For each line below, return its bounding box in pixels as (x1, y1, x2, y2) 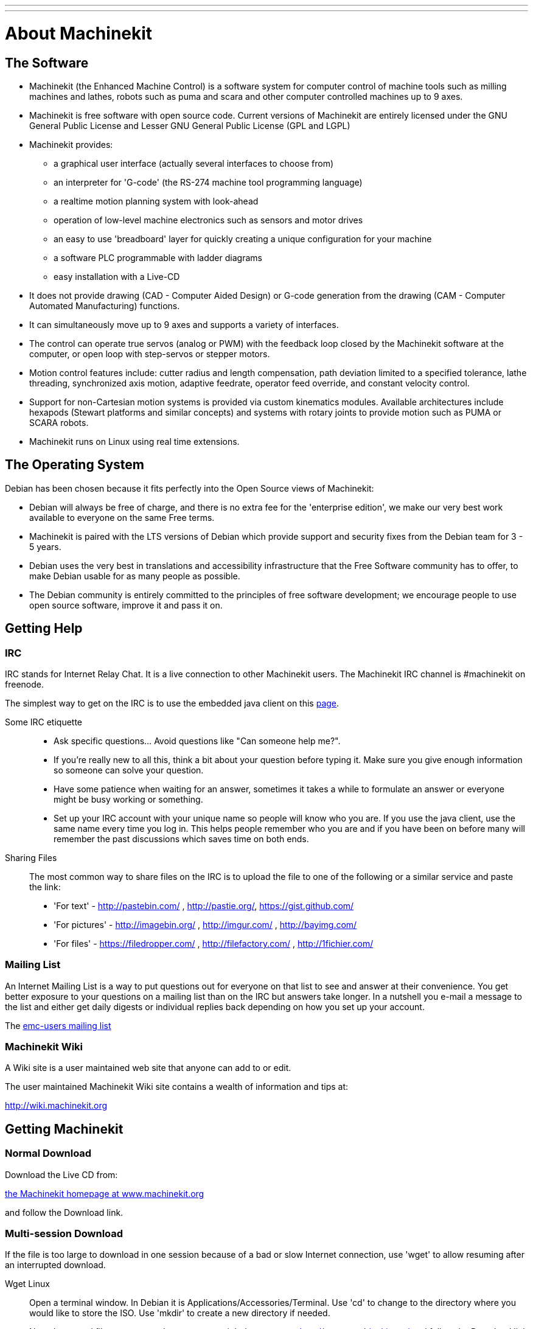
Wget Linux (5, 1278, 50, 1289)
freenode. (5, 678, 44, 689)
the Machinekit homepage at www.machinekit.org (5, 1188, 204, 1199)
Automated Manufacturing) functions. (29, 300, 180, 311)
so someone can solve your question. (54, 764, 204, 775)
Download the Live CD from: (5, 1169, 118, 1180)
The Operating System (5, 457, 144, 473)
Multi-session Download (5, 1227, 124, 1240)
